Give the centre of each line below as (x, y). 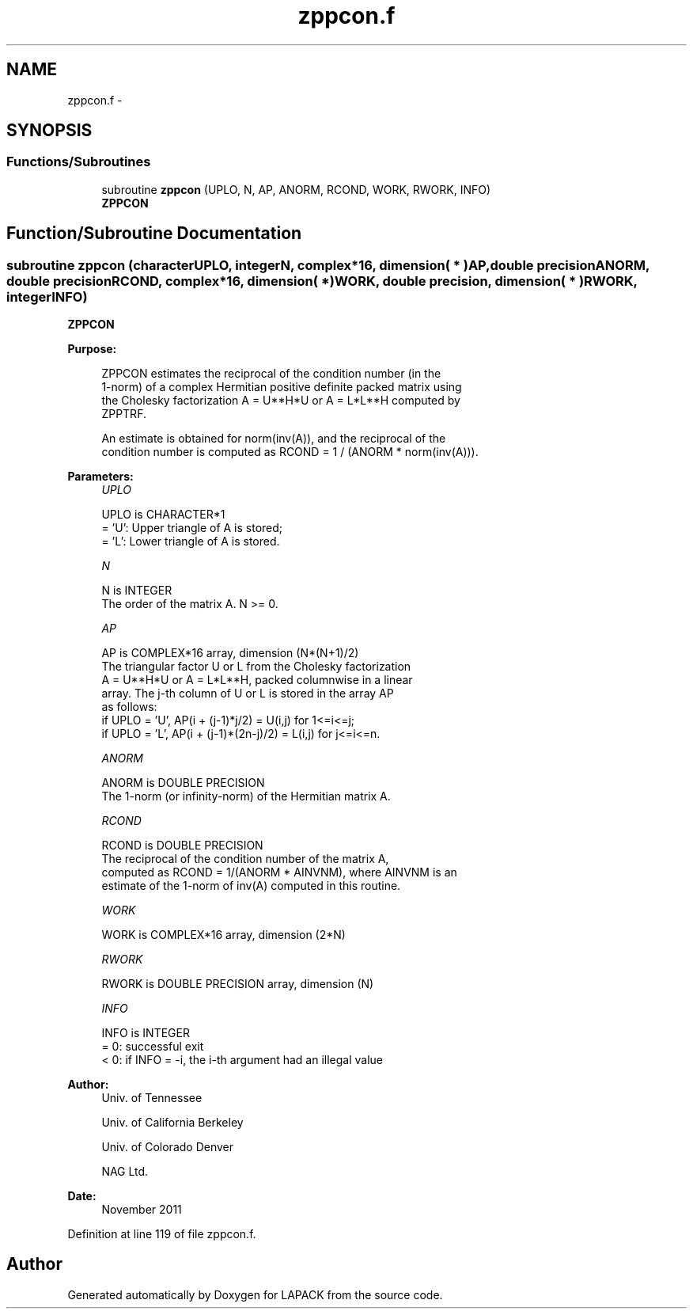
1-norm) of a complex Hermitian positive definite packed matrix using (282, 387)
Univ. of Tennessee (152, 1098)
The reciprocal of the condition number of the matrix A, (245, 859)
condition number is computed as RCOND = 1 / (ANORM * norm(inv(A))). (290, 452)
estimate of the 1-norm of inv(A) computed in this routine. (251, 886)
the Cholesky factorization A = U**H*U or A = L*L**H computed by (281, 401)
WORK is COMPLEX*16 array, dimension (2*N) (223, 935)
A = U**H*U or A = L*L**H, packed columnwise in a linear (257, 680)
